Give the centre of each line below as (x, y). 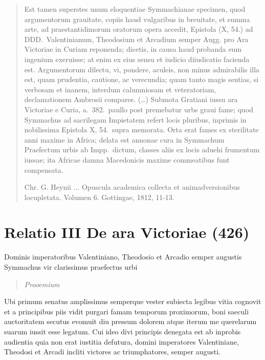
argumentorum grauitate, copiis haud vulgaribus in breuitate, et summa (137, 19)
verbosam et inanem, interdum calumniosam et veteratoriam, (120, 89)
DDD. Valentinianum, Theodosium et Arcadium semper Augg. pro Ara (136, 39)
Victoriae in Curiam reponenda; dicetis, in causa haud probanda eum (133, 49)
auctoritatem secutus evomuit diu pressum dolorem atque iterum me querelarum (130, 321)
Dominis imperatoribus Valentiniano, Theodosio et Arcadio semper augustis (123, 257)
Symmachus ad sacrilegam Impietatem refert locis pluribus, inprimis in (135, 119)
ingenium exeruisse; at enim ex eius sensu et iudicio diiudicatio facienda (137, 59)
